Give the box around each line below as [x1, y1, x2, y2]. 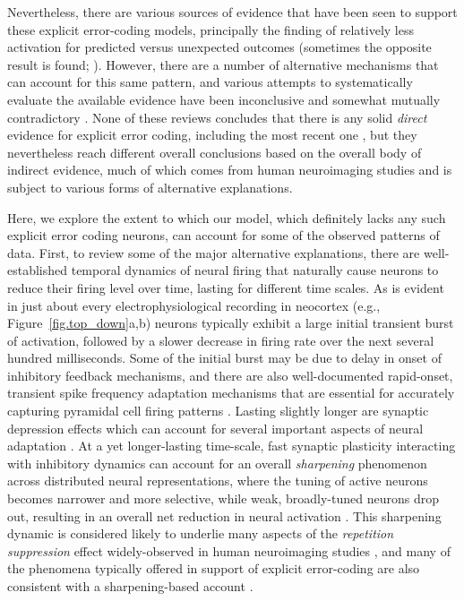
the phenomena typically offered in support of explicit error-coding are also [7, 559, 420, 578]
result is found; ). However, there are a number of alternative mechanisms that [7, 55, 439, 73]
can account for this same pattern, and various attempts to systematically [7, 73, 413, 91]
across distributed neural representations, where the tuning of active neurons [7, 471, 428, 490]
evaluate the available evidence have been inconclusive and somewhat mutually [7, 90, 441, 108]
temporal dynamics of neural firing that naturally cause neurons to [71, 261, 439, 279]
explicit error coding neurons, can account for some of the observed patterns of [7, 226, 440, 245]
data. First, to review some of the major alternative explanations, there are [7, 243, 420, 262]
